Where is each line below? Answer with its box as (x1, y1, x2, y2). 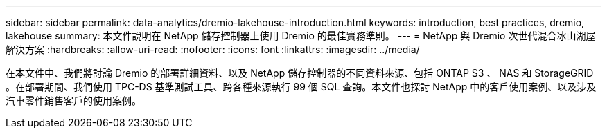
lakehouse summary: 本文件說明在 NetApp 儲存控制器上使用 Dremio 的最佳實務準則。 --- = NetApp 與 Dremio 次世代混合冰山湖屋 (6, 30, 596, 41)
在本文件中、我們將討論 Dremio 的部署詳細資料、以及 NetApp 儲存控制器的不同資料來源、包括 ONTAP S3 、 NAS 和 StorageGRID (6, 67, 594, 79)
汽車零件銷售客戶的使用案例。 (6, 95, 141, 106)
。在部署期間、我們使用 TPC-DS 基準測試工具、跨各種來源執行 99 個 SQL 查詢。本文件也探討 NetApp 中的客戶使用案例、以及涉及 (6, 81, 597, 93)
